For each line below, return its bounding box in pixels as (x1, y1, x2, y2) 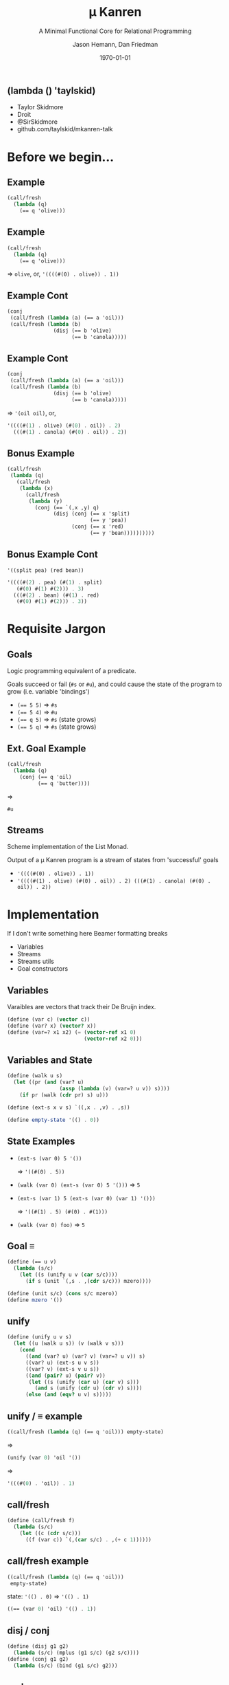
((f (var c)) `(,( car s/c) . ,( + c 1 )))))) (25, 1537, 152, 1543)
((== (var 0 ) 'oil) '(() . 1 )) (7, 1606, 97, 1613)
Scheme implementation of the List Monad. (7, 843, 129, 851)
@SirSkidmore (16, 118, 58, 126)
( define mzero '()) (7, 1297, 63, 1303)
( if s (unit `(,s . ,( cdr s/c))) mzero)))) (25, 1277, 152, 1284)
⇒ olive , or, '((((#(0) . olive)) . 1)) (7, 269, 119, 278)
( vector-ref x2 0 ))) (83, 1035, 143, 1042)
